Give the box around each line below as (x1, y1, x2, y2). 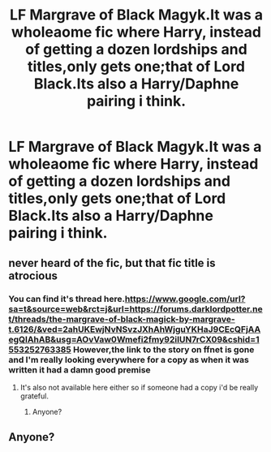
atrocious (8, 269, 58, 282)
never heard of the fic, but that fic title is (8, 256, 217, 269)
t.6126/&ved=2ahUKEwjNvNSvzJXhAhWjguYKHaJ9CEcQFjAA (8, 323, 261, 334)
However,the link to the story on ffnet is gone (72, 343, 255, 355)
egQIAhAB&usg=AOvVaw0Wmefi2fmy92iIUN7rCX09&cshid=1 (8, 334, 260, 345)
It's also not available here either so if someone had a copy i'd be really (19, 382, 259, 392)
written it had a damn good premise (8, 364, 152, 375)
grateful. (19, 391, 49, 401)
